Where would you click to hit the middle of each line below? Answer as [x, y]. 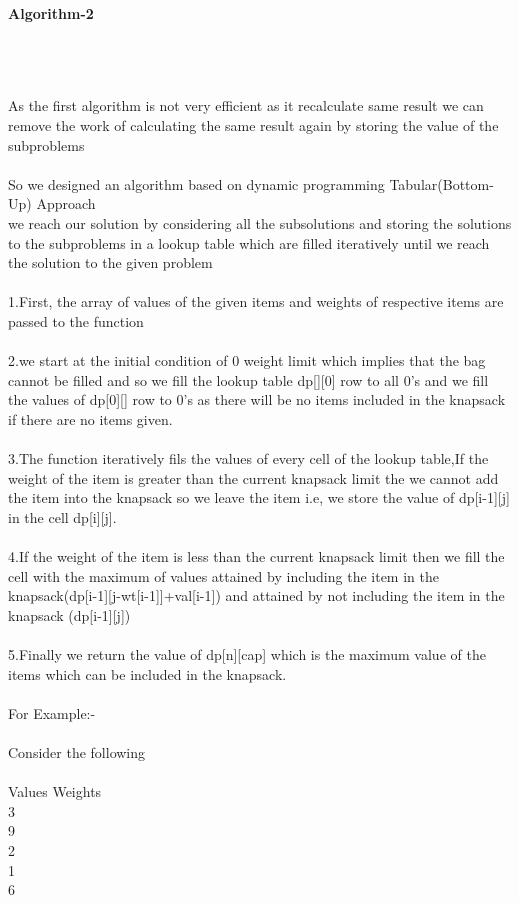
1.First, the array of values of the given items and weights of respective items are [256, 301]
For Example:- [52, 712]
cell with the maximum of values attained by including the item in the [223, 575]
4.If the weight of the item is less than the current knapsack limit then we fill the [256, 556]
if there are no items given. [90, 418]
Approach [66, 203]
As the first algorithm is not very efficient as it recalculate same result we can [246, 105]
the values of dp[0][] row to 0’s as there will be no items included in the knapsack [257, 399]
